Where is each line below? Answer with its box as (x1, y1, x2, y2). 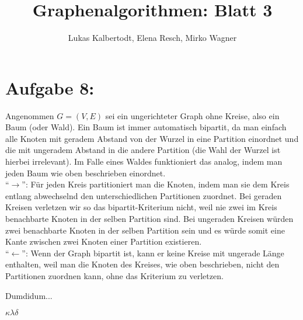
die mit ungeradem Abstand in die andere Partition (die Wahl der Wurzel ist (5, 144, 281, 156)
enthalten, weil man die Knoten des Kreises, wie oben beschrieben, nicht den (5, 258, 280, 270)
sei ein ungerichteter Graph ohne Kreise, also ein (105, 109, 280, 121)
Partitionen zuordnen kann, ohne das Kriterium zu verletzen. (5, 269, 224, 281)
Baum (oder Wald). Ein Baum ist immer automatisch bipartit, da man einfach (5, 121, 287, 133)
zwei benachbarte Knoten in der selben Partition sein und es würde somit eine (5, 224, 285, 236)
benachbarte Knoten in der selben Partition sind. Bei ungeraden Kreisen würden (5, 213, 294, 224)
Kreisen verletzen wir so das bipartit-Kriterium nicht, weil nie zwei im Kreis (5, 201, 277, 213)
